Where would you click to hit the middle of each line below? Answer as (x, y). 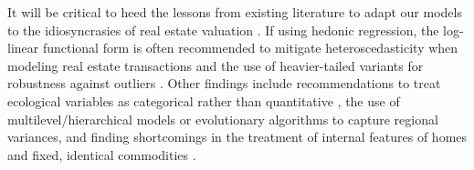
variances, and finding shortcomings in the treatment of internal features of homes (237, 137)
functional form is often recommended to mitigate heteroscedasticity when (250, 48)
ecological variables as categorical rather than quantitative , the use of (204, 100)
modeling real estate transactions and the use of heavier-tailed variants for (216, 65)
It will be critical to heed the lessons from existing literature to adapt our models (235, 12)
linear (23, 48)
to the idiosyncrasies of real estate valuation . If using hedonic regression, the (223, 30)
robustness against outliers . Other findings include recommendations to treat (224, 83)
